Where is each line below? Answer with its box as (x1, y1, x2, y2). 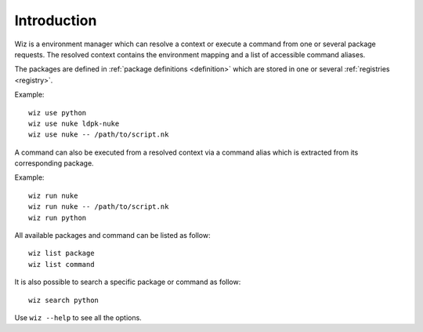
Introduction (14, 12, 97, 29)
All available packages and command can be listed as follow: (14, 231, 211, 240)
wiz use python (28, 108, 87, 117)
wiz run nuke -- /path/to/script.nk (28, 202, 169, 211)
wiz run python (28, 213, 87, 222)
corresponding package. (14, 159, 94, 168)
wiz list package (28, 249, 95, 258)
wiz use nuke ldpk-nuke (28, 119, 120, 128)
